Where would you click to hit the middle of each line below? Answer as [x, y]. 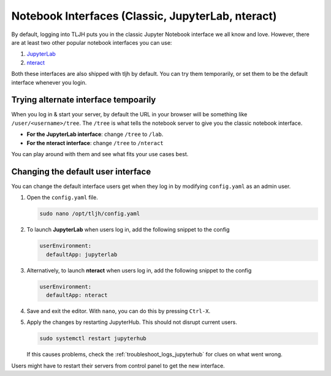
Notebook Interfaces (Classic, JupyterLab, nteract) [144, 16]
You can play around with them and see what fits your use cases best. [100, 154]
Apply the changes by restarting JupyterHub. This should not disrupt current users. [132, 322]
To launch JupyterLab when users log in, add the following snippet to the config [128, 230]
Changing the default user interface [81, 171]
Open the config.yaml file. [62, 197]
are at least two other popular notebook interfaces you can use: [92, 42]
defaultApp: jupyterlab [82, 254]
